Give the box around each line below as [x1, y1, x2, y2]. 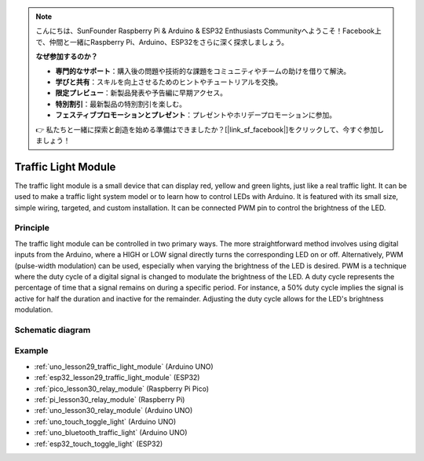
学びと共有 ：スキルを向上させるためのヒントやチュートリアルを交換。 [55, 77, 283, 87]
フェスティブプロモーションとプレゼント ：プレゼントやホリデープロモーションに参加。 [55, 110, 337, 120]
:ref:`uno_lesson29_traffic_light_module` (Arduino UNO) [34, 362, 214, 371]
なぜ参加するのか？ [35, 52, 98, 61]
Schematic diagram [14, 324, 91, 335]
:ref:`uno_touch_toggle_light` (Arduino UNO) [34, 417, 177, 426]
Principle [14, 223, 50, 234]
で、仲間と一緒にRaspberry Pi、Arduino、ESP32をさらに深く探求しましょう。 [35, 37, 289, 46]
